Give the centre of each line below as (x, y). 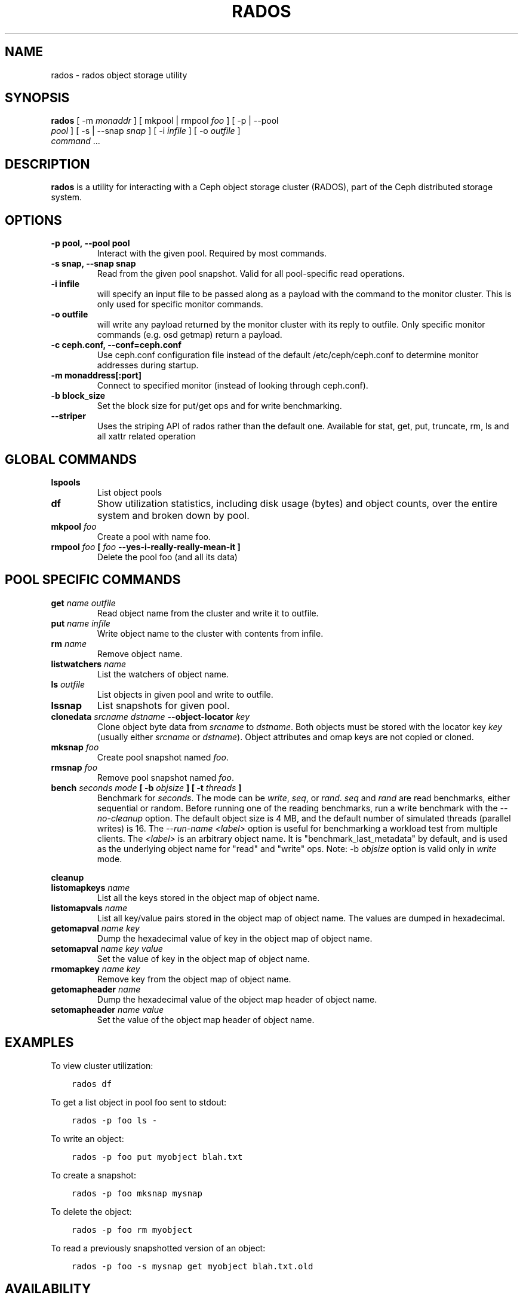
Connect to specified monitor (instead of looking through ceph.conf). (233, 386)
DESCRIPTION (47, 164)
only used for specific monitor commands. (180, 304)
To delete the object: (91, 1211)
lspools (66, 482)
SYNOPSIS (37, 98)
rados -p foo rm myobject (132, 1230)
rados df (92, 1084)
